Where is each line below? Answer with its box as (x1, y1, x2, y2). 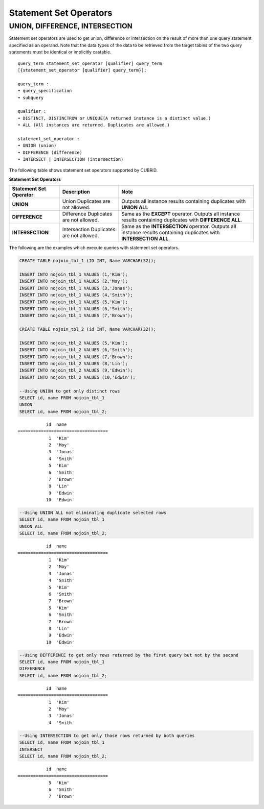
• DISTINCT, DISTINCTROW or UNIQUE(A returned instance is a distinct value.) (18, 115, 211, 121)
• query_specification (18, 88, 72, 94)
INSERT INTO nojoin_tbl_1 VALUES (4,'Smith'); (19, 292, 133, 298)
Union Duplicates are (62, 198, 110, 205)
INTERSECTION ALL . (121, 235, 170, 242)
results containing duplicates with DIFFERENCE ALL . (121, 217, 242, 223)
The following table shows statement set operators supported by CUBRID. (9, 167, 158, 173)
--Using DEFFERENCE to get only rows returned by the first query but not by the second (19, 652, 239, 658)
